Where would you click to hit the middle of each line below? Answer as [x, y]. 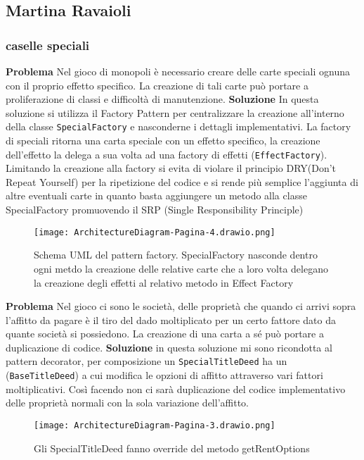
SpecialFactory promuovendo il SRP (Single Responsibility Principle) [155, 210]
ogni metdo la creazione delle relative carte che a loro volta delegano [181, 268]
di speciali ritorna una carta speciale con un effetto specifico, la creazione [163, 141]
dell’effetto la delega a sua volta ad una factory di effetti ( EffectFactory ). [167, 154]
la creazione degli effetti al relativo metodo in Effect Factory [164, 282]
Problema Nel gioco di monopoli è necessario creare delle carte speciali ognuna [178, 71]
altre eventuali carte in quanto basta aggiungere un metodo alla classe [156, 195]
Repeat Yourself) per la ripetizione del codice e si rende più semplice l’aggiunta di [182, 181]
